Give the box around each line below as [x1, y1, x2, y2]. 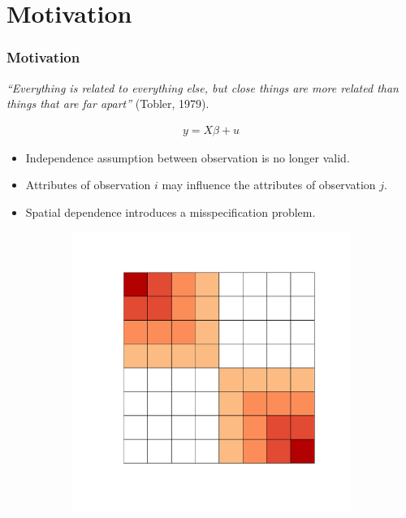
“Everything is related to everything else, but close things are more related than [6, 79, 399, 96]
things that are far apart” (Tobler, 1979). [6, 95, 209, 112]
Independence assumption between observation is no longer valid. [25, 149, 350, 166]
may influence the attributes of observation [162, 176, 376, 193]
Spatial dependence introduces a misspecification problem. [25, 204, 316, 220]
